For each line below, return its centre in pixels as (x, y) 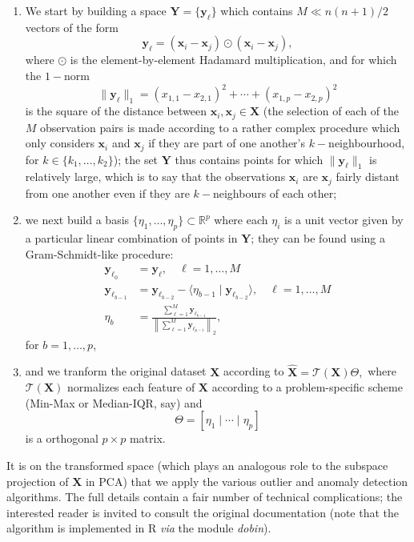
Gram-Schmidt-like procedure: (99, 253)
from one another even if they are (107, 193)
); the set (136, 159)
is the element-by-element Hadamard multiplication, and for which (233, 60)
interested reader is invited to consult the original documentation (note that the (203, 512)
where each (241, 220)
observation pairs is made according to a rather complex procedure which (220, 127)
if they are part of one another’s (227, 143)
